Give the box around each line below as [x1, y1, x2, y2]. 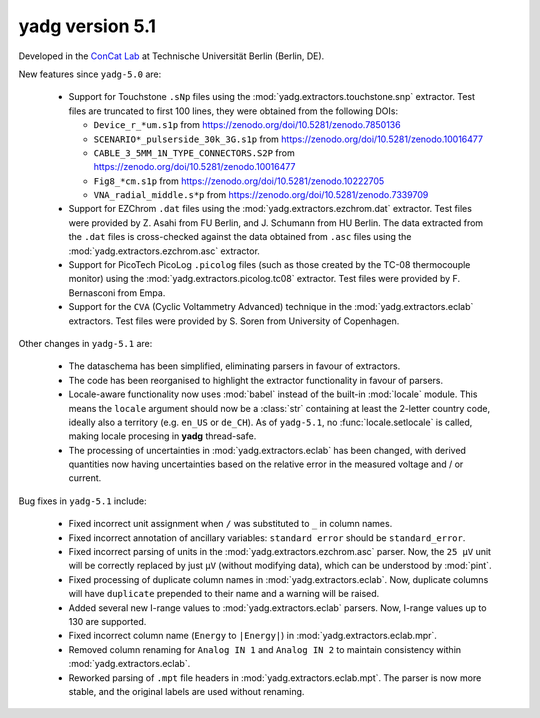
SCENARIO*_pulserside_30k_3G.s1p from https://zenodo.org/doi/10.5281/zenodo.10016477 [93, 133, 484, 145]
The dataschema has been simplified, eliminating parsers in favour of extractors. [68, 360, 401, 372]
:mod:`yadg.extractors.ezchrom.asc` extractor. [68, 245, 260, 257]
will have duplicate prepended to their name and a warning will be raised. [68, 588, 380, 600]
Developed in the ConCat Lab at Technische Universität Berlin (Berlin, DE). [18, 50, 325, 62]
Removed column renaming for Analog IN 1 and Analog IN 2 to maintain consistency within [68, 643, 462, 655]
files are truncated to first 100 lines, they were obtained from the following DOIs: [68, 105, 399, 117]
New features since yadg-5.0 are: [18, 68, 162, 80]
